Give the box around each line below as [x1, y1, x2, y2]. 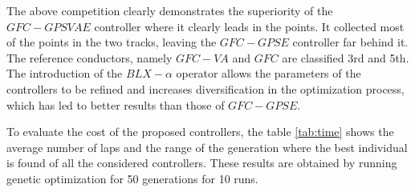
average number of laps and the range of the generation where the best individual [6, 138, 408, 155]
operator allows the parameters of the [176, 65, 361, 82]
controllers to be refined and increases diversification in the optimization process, [6, 80, 405, 97]
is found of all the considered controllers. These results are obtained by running [6, 154, 397, 171]
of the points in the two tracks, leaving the [6, 34, 217, 50]
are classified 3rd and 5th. [282, 49, 409, 66]
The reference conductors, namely [6, 49, 173, 66]
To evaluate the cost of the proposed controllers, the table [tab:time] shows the [6, 123, 394, 140]
